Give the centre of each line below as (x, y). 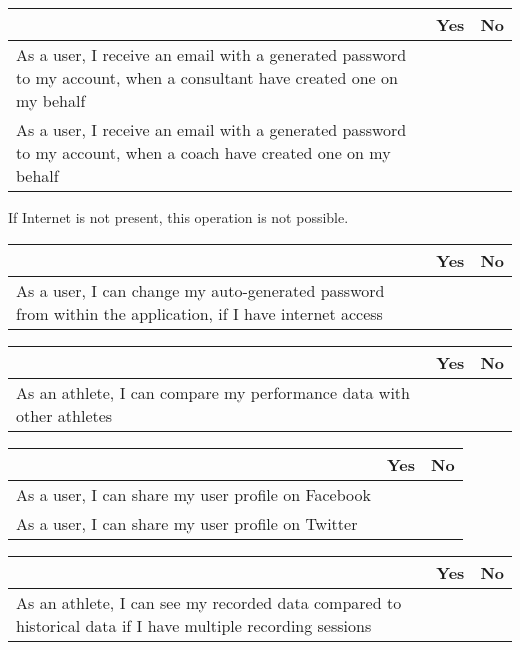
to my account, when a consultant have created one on (207, 77)
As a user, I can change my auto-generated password (200, 290)
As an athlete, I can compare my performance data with (213, 392)
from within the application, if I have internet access (199, 313)
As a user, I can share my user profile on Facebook (193, 494)
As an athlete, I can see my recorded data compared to (209, 602)
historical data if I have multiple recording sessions (194, 625)
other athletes (64, 415)
